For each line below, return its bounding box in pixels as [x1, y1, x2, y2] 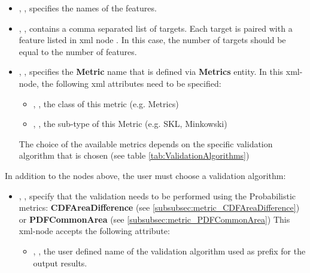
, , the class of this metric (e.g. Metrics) [33, 97, 179, 110]
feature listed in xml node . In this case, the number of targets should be [19, 34, 286, 46]
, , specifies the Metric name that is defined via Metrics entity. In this [19, 65, 284, 78]
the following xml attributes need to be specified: [41, 77, 221, 89]
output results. [33, 256, 87, 269]
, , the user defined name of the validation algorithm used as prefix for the [33, 244, 306, 257]
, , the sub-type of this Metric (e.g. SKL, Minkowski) [33, 117, 227, 130]
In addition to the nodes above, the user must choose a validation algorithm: [5, 169, 286, 181]
